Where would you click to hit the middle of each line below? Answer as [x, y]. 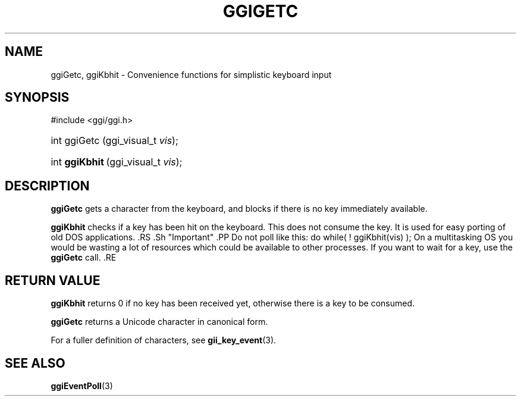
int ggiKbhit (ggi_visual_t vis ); [117, 162]
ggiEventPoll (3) [82, 386]
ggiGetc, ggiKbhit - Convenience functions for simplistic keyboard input [191, 74]
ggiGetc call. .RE [84, 258]
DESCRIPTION [47, 186]
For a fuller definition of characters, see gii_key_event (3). [164, 340]
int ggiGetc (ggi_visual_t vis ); [114, 141]
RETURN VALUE [53, 280]
